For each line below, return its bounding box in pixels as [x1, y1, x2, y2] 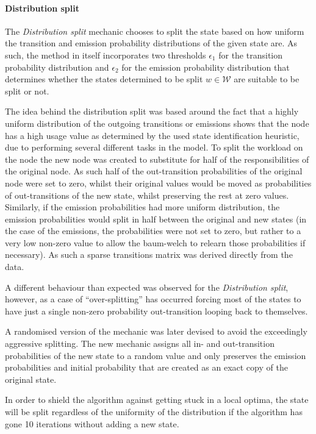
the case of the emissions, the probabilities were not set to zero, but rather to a [5, 224, 301, 237]
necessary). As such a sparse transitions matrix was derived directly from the [5, 248, 293, 261]
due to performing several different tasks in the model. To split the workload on [5, 141, 303, 154]
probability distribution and [5, 60, 109, 73]
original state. [5, 372, 57, 385]
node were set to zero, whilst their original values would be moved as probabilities [5, 176, 312, 189]
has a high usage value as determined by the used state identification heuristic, [5, 129, 300, 141]
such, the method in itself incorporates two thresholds [5, 48, 206, 61]
